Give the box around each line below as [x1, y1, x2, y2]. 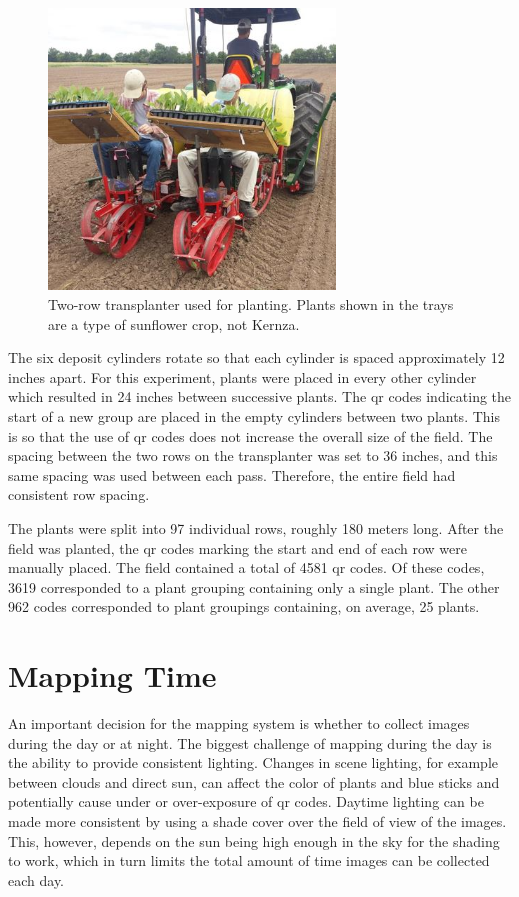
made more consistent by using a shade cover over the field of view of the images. [8, 810, 507, 831]
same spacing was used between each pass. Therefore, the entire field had [8, 464, 456, 485]
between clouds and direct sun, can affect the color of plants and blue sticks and [8, 771, 500, 792]
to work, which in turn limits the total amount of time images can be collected [8, 850, 490, 871]
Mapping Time [8, 655, 217, 696]
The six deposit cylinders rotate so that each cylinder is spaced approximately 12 [8, 347, 505, 368]
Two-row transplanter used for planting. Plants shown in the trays [48, 293, 454, 314]
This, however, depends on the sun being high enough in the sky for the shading [8, 830, 500, 851]
